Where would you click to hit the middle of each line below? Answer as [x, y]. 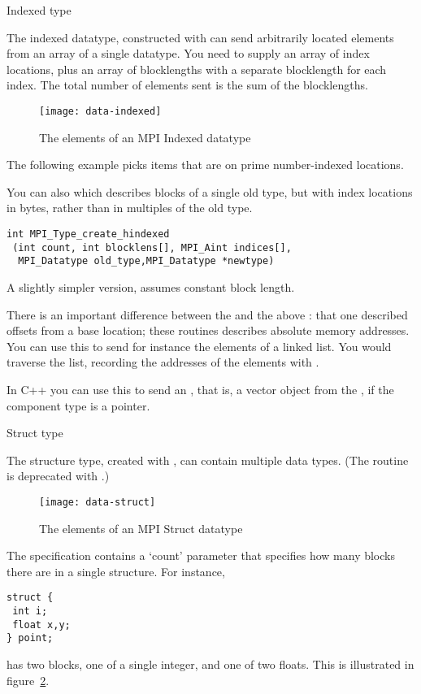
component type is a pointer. [78, 405]
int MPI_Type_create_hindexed [88, 234]
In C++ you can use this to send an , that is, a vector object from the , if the [200, 389]
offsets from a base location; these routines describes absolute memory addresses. [208, 330]
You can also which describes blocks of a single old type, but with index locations [210, 191]
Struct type [35, 433]
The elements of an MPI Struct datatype [141, 528]
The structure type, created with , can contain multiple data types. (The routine [208, 460]
